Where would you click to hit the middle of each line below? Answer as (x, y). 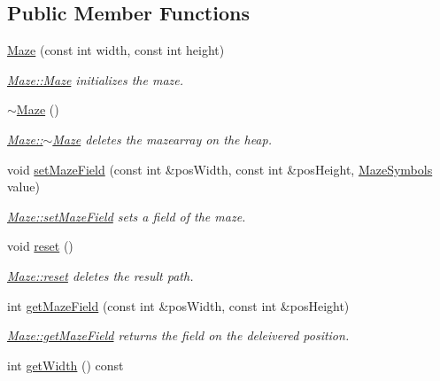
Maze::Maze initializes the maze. (96, 79)
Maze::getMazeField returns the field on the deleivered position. (178, 335)
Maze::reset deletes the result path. (100, 275)
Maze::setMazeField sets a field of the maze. (127, 216)
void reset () (40, 246)
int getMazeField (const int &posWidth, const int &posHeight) (178, 305)
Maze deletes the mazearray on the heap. (162, 139)
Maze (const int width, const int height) (116, 50)
